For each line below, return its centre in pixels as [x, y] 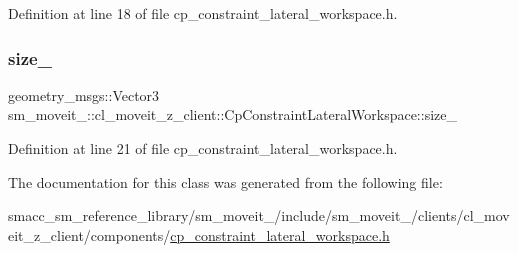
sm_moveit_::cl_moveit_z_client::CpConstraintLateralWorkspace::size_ [232, 114]
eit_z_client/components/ [89, 234]
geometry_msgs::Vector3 [84, 94]
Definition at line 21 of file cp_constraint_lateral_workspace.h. [203, 148]
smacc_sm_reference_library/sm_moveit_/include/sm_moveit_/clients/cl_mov [259, 215]
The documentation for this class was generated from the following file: [225, 181]
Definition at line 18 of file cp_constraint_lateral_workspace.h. [203, 13]
